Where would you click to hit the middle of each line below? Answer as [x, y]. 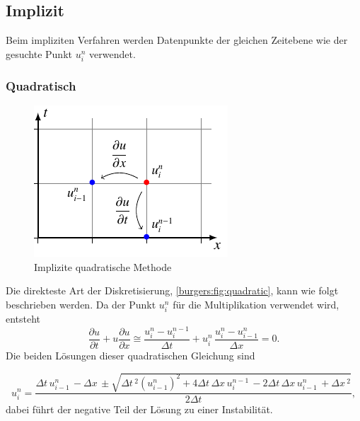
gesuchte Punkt [39, 53]
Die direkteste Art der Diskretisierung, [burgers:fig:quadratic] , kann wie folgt [172, 290]
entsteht [23, 319]
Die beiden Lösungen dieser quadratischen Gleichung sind [130, 355]
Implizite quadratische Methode [103, 266]
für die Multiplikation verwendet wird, [256, 304]
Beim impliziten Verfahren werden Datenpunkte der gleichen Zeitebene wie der [177, 40]
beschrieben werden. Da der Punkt [81, 304]
